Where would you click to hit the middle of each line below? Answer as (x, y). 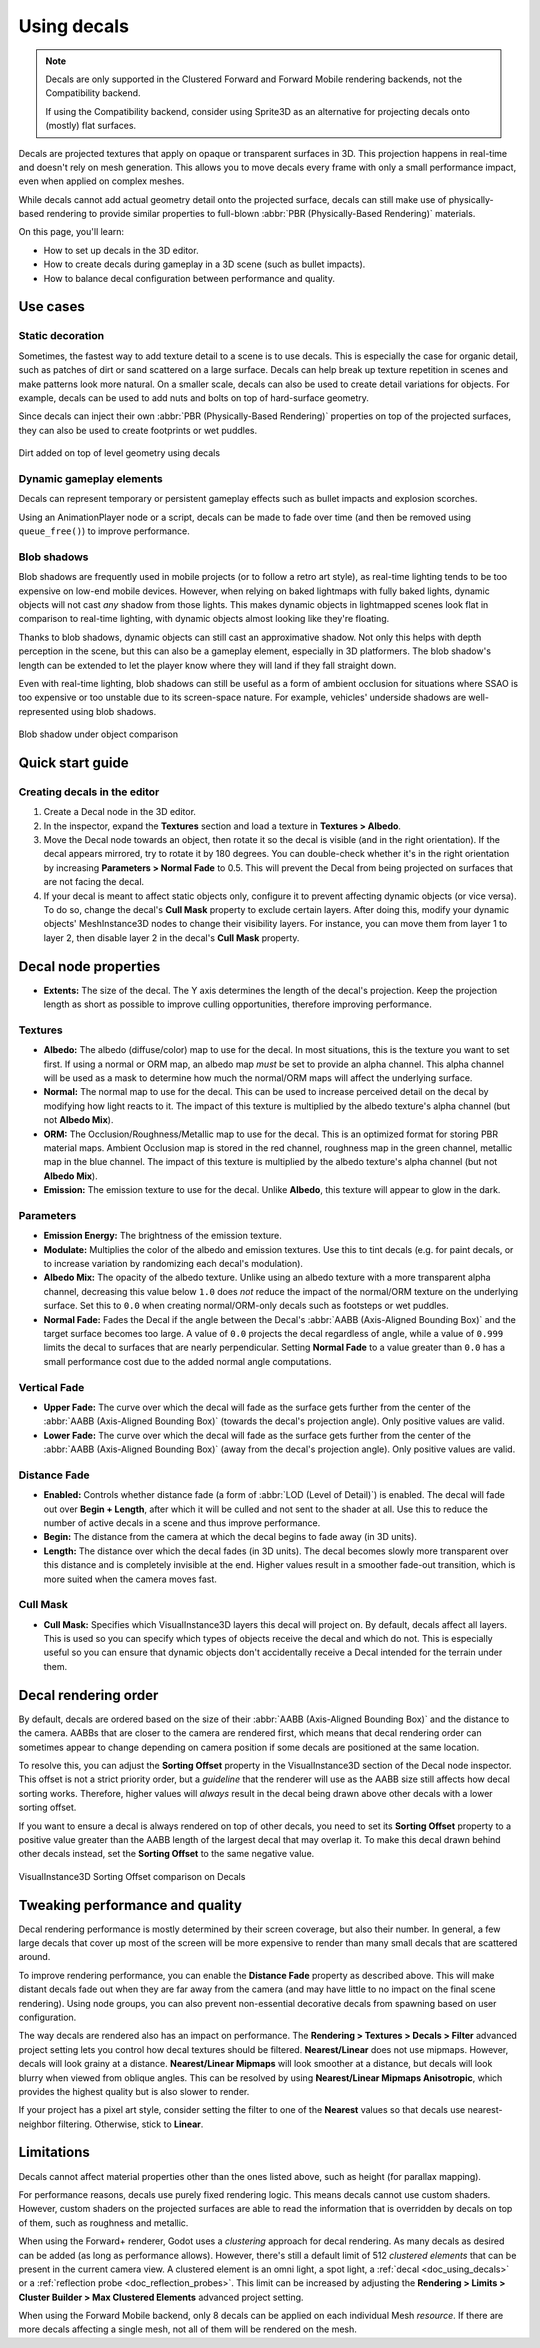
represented (43, 711)
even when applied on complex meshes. (101, 181)
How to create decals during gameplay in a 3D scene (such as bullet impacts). (204, 264)
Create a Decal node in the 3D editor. (120, 812)
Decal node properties (89, 966)
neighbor (37, 2124)
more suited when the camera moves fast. (130, 1579)
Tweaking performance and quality (130, 1905)
